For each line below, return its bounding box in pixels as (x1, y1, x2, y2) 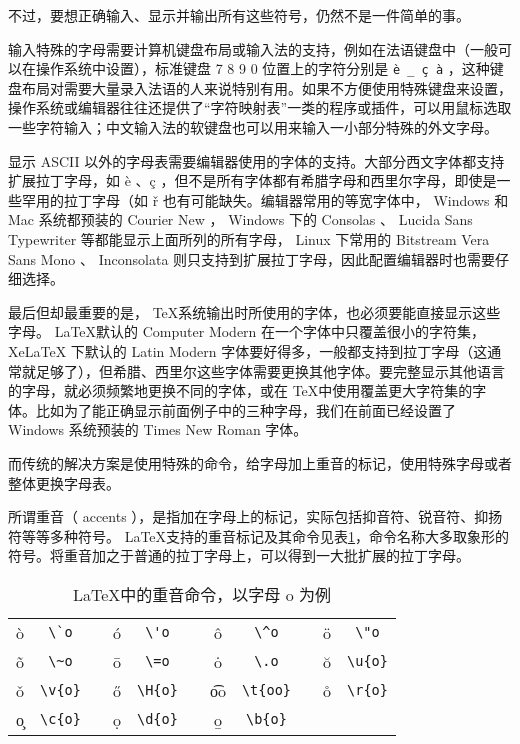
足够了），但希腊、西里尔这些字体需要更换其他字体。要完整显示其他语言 (35, 360, 505, 381)
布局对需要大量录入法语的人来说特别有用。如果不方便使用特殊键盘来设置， (21, 77, 512, 98)
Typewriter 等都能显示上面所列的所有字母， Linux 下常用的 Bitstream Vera (8, 229, 490, 249)
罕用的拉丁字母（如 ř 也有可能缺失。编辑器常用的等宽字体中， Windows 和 (21, 189, 509, 210)
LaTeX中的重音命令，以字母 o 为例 (72, 582, 331, 606)
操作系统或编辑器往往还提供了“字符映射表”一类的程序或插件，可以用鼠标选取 (8, 97, 512, 118)
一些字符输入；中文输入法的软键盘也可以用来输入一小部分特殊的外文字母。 (8, 117, 498, 138)
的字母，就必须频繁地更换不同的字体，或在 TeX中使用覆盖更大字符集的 (8, 380, 473, 401)
